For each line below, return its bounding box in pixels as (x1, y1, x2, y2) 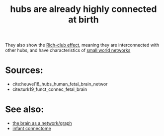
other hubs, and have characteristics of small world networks (5, 47, 131, 53)
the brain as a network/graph (12, 120, 72, 126)
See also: (5, 104, 44, 115)
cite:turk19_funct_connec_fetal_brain (12, 86, 87, 92)
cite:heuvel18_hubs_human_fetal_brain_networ (12, 81, 108, 87)
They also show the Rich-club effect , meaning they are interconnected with (5, 42, 160, 48)
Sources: (5, 65, 43, 76)
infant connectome (12, 126, 51, 132)
